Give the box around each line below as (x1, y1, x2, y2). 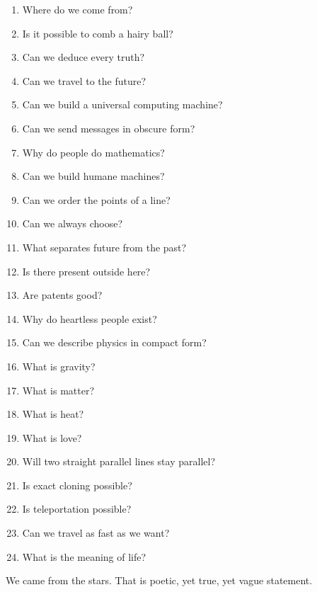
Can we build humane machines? (22, 169, 165, 183)
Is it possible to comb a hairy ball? (22, 25, 173, 40)
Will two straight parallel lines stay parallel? (22, 454, 215, 469)
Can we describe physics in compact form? (22, 335, 207, 350)
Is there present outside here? (22, 263, 151, 278)
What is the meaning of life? (22, 549, 146, 564)
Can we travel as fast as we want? (22, 525, 170, 540)
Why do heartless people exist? (22, 311, 157, 326)
